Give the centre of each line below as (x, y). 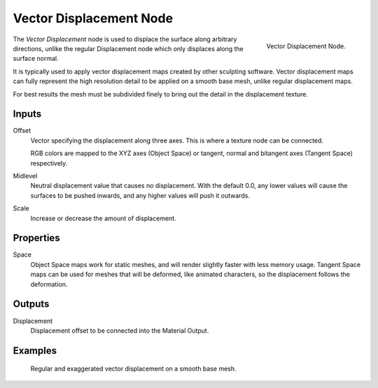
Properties (36, 238)
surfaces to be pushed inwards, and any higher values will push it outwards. (140, 195)
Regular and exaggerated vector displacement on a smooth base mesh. (134, 369)
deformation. (49, 284)
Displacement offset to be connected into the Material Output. (120, 330)
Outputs (31, 304)
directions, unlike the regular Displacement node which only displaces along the (128, 48)
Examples (35, 351)
